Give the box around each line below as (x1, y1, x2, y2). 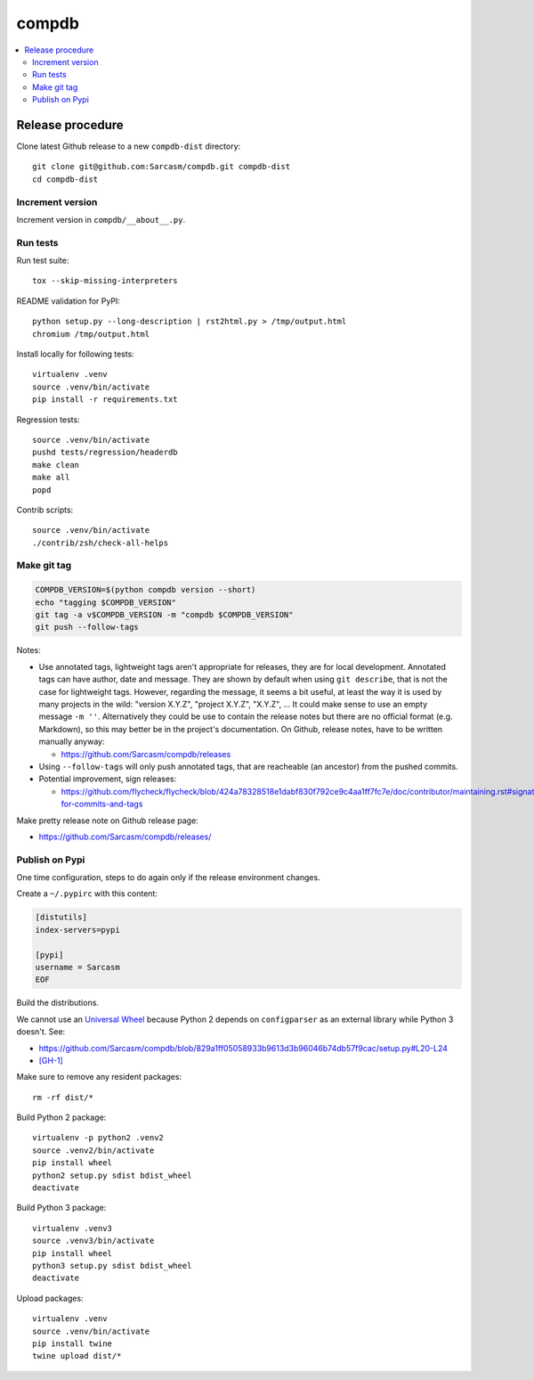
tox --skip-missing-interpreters (32, 276, 178, 286)
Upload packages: (16, 1293, 84, 1303)
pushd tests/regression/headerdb (32, 447, 178, 458)
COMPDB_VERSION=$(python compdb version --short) (35, 584, 256, 595)
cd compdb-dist (32, 174, 99, 184)
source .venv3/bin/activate (32, 1236, 155, 1246)
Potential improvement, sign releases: (38, 773, 177, 784)
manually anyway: (38, 736, 106, 747)
